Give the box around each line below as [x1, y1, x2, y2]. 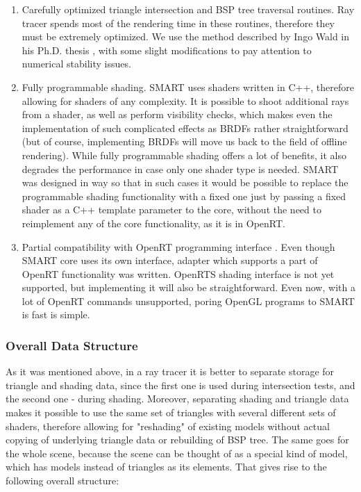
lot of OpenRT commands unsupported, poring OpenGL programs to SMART [22, 293, 355, 308]
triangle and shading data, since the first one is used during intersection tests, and [6, 377, 355, 392]
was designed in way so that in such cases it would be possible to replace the [22, 175, 349, 190]
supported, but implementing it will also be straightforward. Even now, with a [22, 280, 355, 295]
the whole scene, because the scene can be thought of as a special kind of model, [6, 445, 348, 460]
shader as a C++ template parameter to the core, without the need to [22, 202, 321, 217]
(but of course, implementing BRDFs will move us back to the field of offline [22, 134, 347, 149]
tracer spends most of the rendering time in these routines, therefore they [22, 15, 335, 30]
